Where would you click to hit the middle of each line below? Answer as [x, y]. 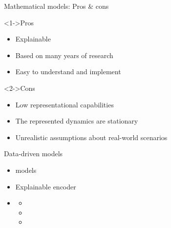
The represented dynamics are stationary [77, 121]
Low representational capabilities [64, 104]
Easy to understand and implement [68, 72]
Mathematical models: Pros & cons [56, 6]
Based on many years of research [64, 55]
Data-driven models [33, 154]
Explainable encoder [46, 186]
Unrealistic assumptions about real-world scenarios [91, 137]
